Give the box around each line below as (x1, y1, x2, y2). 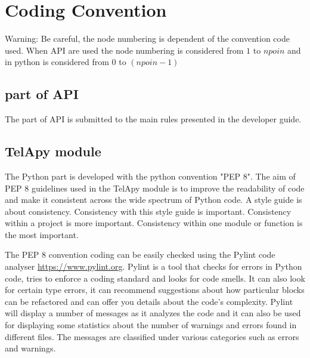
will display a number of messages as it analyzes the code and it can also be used (5, 307, 301, 319)
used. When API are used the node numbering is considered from (5, 44, 244, 56)
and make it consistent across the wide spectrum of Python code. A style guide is (5, 193, 302, 206)
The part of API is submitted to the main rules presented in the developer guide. (5, 113, 302, 125)
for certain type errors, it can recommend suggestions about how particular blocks (5, 283, 305, 296)
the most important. (5, 228, 79, 240)
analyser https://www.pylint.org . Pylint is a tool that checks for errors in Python (5, 260, 302, 273)
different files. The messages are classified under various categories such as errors (5, 330, 299, 342)
